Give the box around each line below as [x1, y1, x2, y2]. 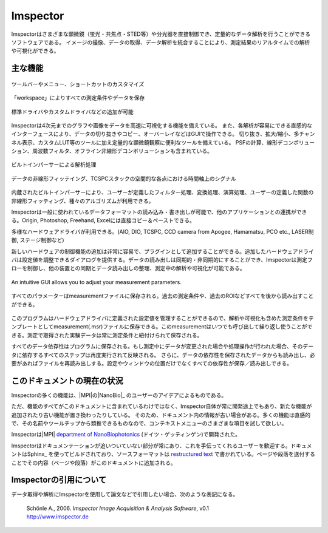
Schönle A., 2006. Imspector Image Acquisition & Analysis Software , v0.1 [26, 504, 210, 512]
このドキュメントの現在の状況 [11, 375, 123, 385]
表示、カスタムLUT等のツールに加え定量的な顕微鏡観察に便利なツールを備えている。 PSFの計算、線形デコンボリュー [21, 138, 315, 146]
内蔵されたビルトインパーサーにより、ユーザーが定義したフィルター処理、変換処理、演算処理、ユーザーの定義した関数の [11, 189, 314, 196]
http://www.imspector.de [26, 513, 89, 520]
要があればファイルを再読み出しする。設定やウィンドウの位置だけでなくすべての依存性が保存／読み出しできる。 [11, 359, 293, 367]
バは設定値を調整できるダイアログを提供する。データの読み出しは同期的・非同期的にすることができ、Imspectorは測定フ [11, 256, 313, 263]
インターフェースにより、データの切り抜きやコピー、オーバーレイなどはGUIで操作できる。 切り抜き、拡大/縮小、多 [11, 131, 299, 138]
